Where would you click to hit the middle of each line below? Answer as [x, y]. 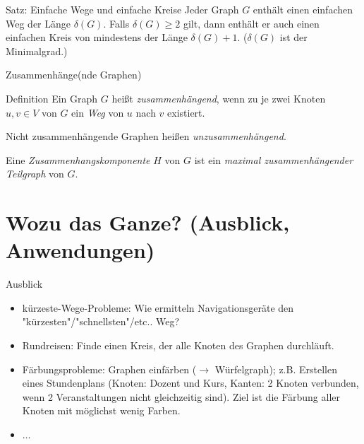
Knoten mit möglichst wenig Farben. [101, 410]
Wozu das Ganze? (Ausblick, [148, 222]
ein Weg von [98, 112]
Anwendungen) [80, 250]
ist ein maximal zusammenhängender [274, 159]
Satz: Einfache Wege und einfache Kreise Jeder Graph [122, 9]
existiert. [186, 112]
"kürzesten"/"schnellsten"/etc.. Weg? [101, 321]
